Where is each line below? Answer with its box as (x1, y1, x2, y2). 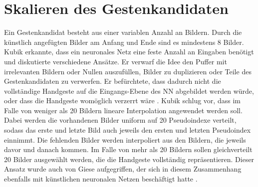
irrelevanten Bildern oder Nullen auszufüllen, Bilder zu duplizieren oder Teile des (4, 66, 252, 76)
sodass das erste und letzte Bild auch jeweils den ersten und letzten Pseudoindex (4, 125, 251, 135)
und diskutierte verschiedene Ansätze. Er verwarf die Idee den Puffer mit (4, 56, 227, 66)
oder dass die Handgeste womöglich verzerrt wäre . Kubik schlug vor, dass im (4, 95, 241, 106)
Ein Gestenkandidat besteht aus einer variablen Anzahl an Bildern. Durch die (4, 27, 242, 37)
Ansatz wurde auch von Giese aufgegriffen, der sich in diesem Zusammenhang (4, 164, 242, 174)
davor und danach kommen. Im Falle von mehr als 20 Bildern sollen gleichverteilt (4, 144, 253, 155)
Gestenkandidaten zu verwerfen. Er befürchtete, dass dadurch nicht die (4, 76, 221, 86)
